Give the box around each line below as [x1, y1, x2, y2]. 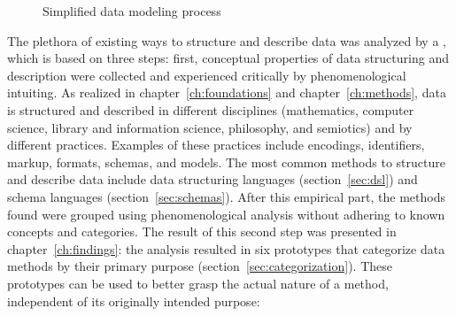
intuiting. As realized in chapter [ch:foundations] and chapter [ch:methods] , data [7, 83, 446, 102]
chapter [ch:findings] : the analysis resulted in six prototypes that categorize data [7, 239, 445, 258]
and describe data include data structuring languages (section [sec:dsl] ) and [7, 170, 418, 189]
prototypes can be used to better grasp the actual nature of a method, [7, 274, 389, 292]
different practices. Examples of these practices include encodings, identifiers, [7, 135, 425, 154]
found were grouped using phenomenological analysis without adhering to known [7, 204, 445, 223]
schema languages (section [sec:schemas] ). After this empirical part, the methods [7, 187, 445, 205]
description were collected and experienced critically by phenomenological [7, 66, 406, 84]
